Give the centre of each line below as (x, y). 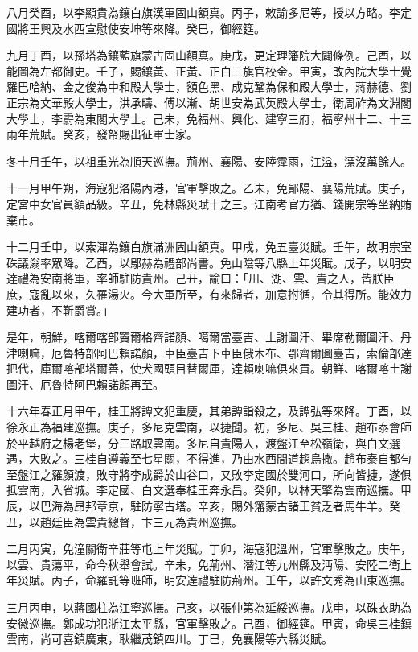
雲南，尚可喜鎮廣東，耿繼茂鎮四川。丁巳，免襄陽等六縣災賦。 (170, 639)
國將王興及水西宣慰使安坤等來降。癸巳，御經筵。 (136, 28)
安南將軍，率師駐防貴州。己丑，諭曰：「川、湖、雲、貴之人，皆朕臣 (217, 278)
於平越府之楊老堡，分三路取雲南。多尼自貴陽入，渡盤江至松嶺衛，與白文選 (203, 442)
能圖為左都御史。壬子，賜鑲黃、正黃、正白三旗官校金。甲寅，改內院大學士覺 (209, 70)
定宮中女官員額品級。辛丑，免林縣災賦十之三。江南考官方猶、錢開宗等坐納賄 (209, 203)
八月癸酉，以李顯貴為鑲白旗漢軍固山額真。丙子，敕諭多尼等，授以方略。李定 (209, 12)
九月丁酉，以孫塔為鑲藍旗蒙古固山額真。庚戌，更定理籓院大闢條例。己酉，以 (209, 55)
